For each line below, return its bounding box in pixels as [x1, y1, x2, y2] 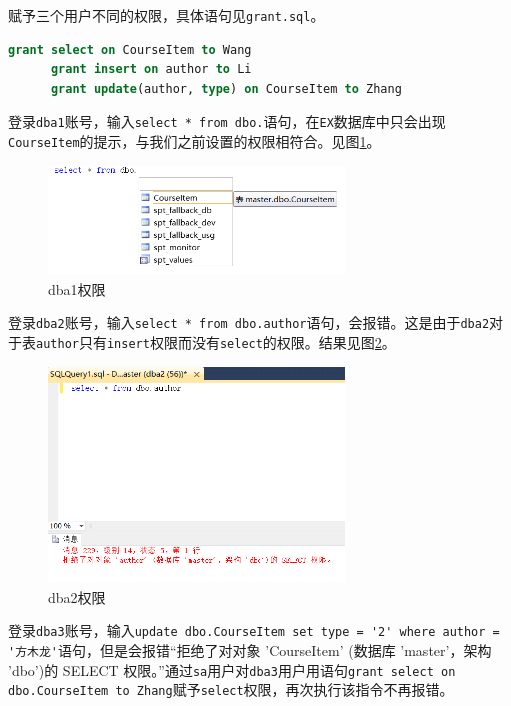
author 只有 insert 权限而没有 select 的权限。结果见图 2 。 [36, 331, 396, 352]
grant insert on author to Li [50, 62, 252, 77]
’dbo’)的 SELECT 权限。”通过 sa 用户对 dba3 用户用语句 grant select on [8, 659, 456, 680]
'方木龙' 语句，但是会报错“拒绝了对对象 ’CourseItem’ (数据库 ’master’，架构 [8, 640, 492, 660]
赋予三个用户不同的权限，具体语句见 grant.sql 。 [8, 5, 325, 25]
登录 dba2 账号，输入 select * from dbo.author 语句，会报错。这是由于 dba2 [8, 312, 490, 333]
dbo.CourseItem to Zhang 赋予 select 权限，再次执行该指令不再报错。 [8, 679, 454, 700]
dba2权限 [48, 586, 106, 607]
